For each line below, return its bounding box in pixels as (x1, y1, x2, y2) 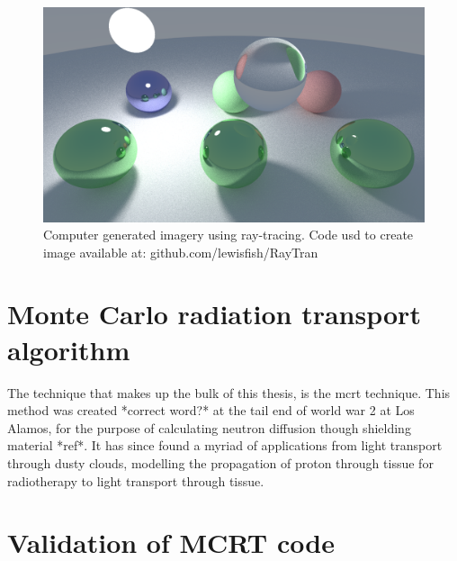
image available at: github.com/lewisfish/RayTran (43, 242, 318, 261)
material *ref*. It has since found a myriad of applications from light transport (7, 436, 443, 455)
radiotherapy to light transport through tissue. (7, 471, 264, 490)
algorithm (7, 330, 130, 367)
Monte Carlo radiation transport (7, 295, 421, 332)
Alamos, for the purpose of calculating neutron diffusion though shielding (7, 418, 411, 437)
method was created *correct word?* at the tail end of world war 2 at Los (7, 401, 415, 420)
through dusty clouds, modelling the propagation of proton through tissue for (7, 453, 434, 472)
